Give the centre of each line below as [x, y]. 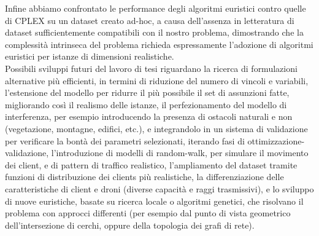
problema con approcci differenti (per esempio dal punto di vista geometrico [148, 213]
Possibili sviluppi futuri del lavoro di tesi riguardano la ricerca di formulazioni [151, 68]
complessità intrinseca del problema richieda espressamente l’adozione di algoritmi [159, 44]
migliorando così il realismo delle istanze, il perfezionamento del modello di [146, 104]
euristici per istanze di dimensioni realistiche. [90, 56]
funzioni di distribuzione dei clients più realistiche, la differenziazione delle [144, 177]
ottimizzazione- [276, 140]
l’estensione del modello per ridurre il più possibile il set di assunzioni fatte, [147, 92]
